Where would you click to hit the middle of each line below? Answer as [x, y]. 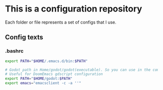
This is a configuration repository [73, 9]
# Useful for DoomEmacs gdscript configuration [54, 74]
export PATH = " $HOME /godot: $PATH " [39, 79]
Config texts [24, 37]
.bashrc [14, 51]
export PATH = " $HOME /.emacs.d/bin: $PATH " [47, 61]
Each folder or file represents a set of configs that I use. [61, 22]
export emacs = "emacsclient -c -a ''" [43, 83]
